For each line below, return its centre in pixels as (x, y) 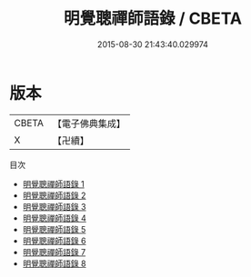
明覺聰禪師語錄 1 (53, 183)
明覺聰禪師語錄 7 (54, 252)
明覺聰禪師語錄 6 (54, 241)
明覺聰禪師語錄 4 (54, 218)
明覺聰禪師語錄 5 (54, 229)
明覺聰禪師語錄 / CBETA (153, 19)
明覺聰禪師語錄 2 (54, 195)
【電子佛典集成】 (89, 124)
